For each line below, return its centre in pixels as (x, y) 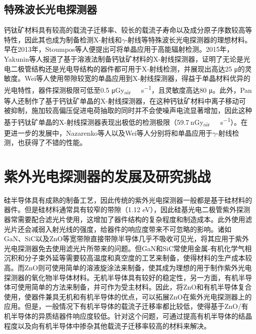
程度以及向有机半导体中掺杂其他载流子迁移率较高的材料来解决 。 (107, 325)
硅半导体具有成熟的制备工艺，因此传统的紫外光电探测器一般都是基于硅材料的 (128, 200)
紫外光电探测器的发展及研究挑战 (108, 176)
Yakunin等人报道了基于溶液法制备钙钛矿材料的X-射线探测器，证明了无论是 (124, 58)
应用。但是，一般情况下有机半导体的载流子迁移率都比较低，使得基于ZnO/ (123, 306)
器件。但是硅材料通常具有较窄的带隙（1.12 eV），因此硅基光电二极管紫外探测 (127, 209)
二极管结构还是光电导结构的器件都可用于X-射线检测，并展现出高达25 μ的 (128, 68)
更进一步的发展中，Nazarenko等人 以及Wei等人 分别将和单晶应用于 (108, 132)
